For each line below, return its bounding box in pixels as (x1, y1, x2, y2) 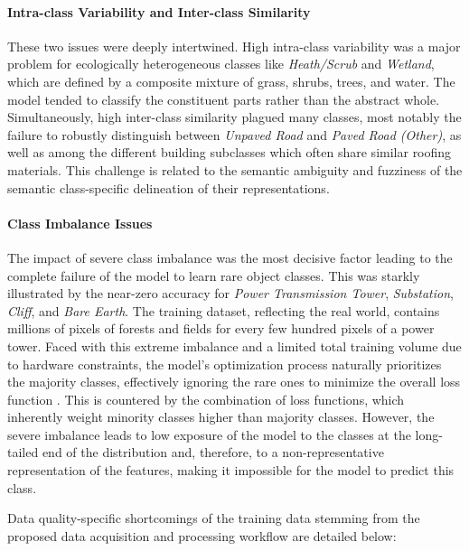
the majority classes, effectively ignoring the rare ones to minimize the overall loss (7, 372, 461, 391)
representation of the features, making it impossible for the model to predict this (7, 461, 455, 480)
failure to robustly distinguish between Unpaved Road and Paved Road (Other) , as (7, 125, 462, 144)
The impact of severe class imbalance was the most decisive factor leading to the (7, 247, 453, 266)
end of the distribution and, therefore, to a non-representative (42, 443, 384, 462)
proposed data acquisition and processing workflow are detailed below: (7, 526, 397, 545)
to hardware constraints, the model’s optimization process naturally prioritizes (7, 354, 442, 373)
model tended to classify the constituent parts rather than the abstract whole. (7, 89, 440, 108)
